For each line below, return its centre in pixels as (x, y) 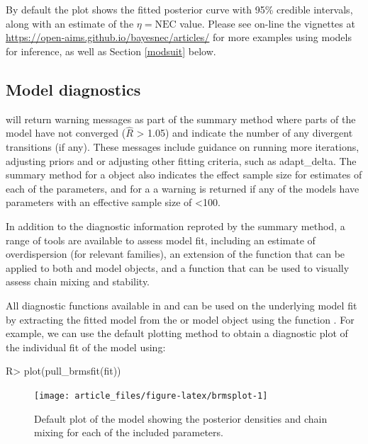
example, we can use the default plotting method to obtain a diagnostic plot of (177, 333)
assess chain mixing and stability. (78, 281)
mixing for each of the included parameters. (129, 432)
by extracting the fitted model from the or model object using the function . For (180, 319)
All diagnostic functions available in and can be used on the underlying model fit (182, 305)
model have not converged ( (66, 133)
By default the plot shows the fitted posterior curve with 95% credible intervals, (179, 9)
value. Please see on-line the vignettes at (267, 23)
